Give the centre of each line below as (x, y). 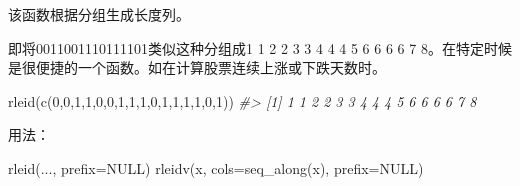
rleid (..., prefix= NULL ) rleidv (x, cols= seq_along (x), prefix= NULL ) (216, 167)
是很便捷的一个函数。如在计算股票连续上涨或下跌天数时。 (197, 67)
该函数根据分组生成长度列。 (99, 14)
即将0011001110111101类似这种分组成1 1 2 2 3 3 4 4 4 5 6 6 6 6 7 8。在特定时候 (260, 47)
